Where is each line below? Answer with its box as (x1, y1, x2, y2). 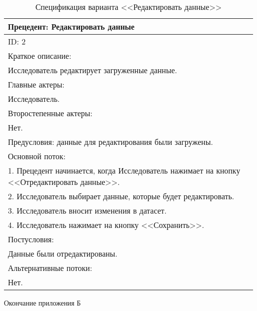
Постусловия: (8, 233, 54, 245)
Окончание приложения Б (4, 298, 81, 308)
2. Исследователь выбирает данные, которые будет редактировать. (8, 190, 234, 202)
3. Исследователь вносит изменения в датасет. (8, 205, 167, 216)
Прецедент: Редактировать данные (8, 21, 135, 32)
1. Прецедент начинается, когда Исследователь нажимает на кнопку (8, 165, 240, 176)
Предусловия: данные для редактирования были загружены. (8, 136, 213, 147)
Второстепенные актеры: (8, 107, 92, 119)
